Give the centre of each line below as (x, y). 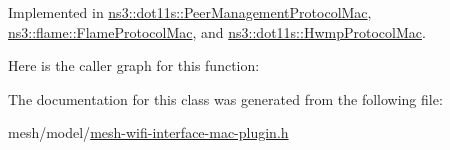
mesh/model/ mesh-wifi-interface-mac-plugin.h (148, 132)
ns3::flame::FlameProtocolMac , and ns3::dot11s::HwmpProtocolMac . (217, 31)
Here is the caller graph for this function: (134, 65)
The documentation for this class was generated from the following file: (225, 98)
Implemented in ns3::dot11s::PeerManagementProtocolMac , (190, 12)
